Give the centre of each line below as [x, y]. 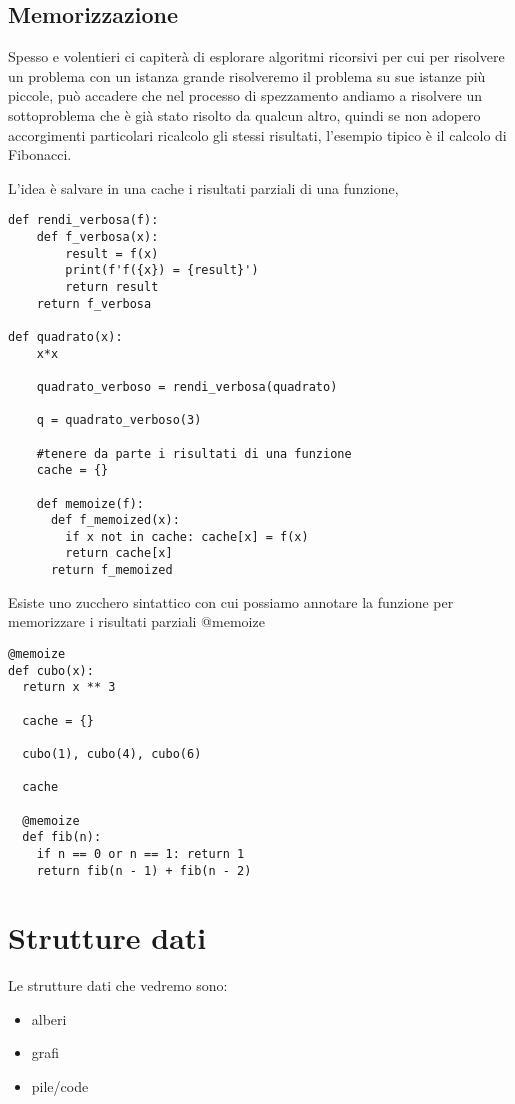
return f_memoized [111, 570]
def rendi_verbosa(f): [83, 220]
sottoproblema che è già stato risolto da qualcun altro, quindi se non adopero [244, 114]
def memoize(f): [90, 503]
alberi [49, 1018]
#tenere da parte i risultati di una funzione [194, 453]
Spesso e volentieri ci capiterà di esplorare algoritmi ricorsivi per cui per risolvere [256, 56]
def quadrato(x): [65, 336]
